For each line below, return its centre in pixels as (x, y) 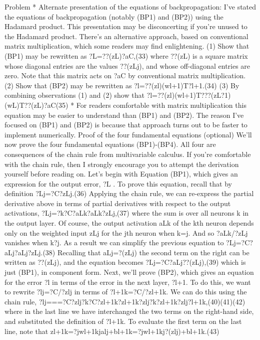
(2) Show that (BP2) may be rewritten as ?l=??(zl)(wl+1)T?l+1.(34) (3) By (122, 85)
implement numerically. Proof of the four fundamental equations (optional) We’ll (128, 134)
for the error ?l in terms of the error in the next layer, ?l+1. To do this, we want (128, 282)
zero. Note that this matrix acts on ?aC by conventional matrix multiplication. (125, 75)
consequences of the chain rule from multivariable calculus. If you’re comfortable (128, 154)
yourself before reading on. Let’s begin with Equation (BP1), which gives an (121, 174)
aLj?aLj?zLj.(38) (30, 252)
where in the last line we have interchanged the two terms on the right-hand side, (129, 311)
